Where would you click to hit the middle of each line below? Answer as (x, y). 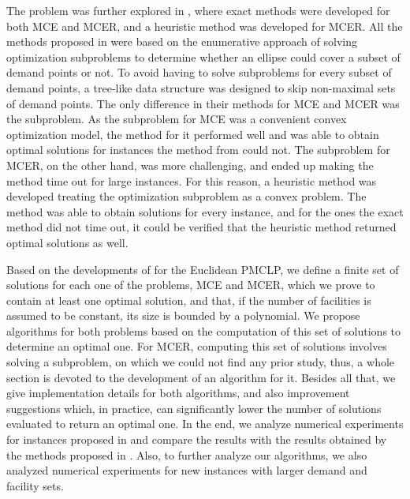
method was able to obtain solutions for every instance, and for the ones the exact (205, 211)
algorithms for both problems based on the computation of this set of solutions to (204, 330)
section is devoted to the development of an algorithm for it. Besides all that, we (201, 377)
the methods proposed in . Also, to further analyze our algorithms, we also (187, 454)
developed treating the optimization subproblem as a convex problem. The (186, 196)
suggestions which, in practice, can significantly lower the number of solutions (194, 408)
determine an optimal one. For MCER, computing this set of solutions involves (197, 346)
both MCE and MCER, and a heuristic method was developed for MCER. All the (205, 26)
